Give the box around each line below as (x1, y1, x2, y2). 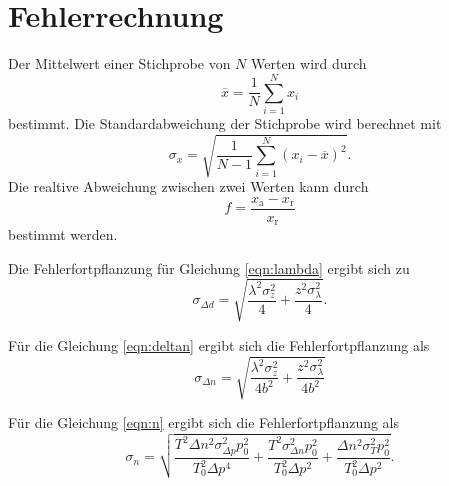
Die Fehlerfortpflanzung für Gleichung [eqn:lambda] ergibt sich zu (8, 257, 410, 278)
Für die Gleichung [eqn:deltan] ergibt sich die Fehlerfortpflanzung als (8, 334, 430, 355)
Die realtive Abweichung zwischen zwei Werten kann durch (8, 175, 369, 196)
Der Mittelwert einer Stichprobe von (8, 53, 231, 74)
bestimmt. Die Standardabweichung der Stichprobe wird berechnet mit (8, 112, 442, 133)
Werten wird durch (251, 53, 367, 74)
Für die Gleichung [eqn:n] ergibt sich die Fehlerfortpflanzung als (8, 411, 400, 432)
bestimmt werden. (8, 224, 118, 245)
